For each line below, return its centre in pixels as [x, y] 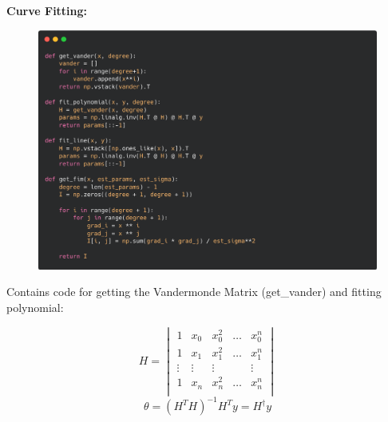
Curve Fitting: [47, 10]
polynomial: [35, 307]
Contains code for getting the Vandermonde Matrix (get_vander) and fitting [194, 292]
